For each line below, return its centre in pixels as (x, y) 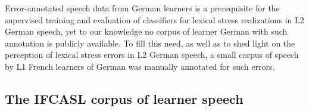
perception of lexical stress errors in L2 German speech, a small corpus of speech (152, 55)
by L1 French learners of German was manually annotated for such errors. (140, 66)
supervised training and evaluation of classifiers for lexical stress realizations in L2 (154, 19)
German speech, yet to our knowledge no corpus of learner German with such (146, 31)
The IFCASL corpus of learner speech (124, 98)
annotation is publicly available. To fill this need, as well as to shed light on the (150, 43)
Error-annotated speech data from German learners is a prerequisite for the (142, 8)
